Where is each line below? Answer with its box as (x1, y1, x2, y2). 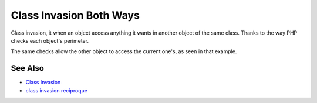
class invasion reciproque (25, 87, 88, 94)
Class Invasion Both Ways (11, 9, 140, 22)
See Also (11, 63, 44, 73)
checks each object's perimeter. (11, 37, 89, 44)
